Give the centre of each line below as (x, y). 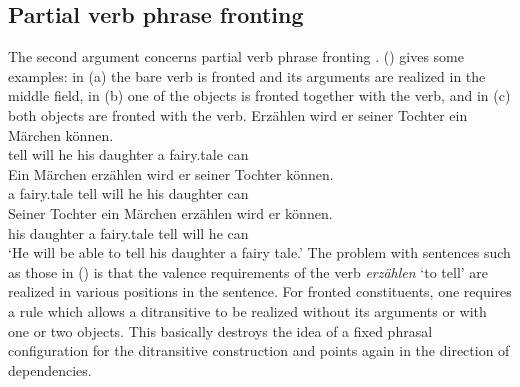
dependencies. (50, 369)
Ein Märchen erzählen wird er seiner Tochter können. (171, 173)
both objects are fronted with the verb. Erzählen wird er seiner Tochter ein (238, 114)
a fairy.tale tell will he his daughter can (128, 193)
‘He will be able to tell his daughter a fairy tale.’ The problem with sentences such (259, 252)
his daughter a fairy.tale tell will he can (128, 232)
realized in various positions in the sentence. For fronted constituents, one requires (260, 291)
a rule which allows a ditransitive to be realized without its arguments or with (247, 310)
